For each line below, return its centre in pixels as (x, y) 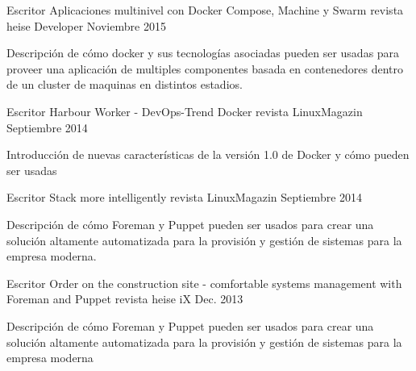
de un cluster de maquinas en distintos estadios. (125, 84)
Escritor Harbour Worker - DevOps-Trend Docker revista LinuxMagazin (185, 111)
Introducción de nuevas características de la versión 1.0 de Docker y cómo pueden (208, 154)
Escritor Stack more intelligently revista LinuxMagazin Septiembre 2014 (185, 197)
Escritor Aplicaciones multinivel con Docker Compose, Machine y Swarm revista (205, 10)
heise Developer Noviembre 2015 (86, 25)
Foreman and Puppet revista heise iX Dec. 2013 (125, 299)
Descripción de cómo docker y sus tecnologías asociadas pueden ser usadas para (203, 53)
